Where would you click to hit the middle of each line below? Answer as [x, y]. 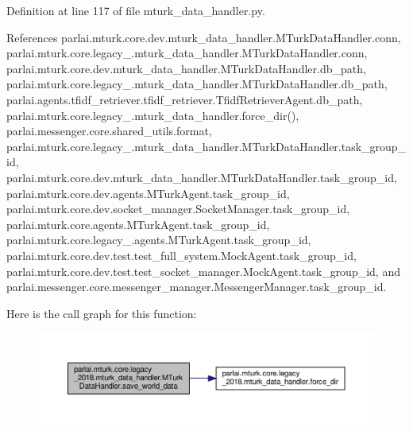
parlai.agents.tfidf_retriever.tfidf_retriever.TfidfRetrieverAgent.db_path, [185, 99]
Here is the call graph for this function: [102, 313]
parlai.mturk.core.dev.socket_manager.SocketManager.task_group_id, [178, 209]
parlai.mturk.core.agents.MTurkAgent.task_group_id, [138, 224]
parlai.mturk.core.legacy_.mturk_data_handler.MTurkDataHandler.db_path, [197, 84]
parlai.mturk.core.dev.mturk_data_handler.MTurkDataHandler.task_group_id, [202, 177]
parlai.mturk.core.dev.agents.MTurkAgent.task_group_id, [148, 193]
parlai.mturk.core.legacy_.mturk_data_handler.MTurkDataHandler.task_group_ [206, 146]
